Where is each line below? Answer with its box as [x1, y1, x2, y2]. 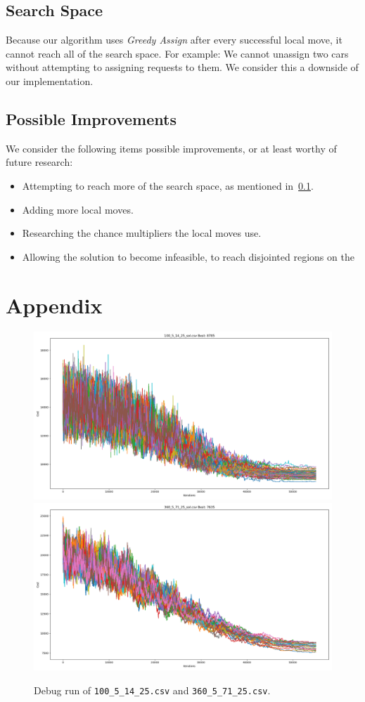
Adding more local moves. [22, 202, 134, 216]
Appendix [6, 290, 103, 319]
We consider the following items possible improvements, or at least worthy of [6, 141, 337, 155]
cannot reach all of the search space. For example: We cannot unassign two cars [6, 46, 349, 60]
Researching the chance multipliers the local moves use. [22, 226, 262, 240]
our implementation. [6, 73, 94, 88]
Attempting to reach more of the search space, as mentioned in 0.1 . [22, 178, 314, 193]
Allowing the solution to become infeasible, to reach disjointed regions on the [22, 249, 354, 264]
